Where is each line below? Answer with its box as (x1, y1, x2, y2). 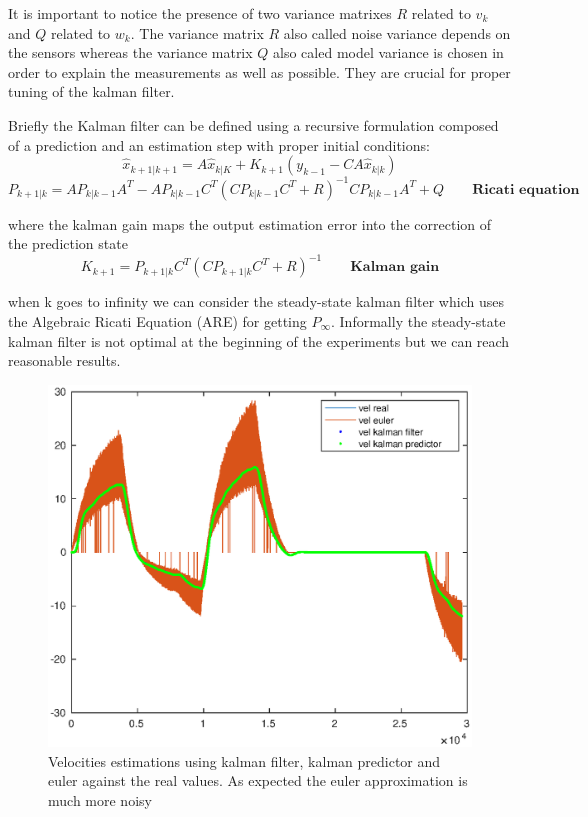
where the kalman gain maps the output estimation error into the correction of (8, 213, 491, 234)
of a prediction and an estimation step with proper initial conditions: (8, 134, 430, 155)
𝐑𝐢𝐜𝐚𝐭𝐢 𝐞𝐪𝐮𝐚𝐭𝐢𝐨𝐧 (472, 182, 580, 197)
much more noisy (48, 789, 152, 810)
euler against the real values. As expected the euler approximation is (48, 770, 468, 791)
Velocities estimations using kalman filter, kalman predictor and (48, 750, 441, 771)
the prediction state (8, 233, 128, 254)
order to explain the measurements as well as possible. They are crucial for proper (8, 61, 511, 82)
